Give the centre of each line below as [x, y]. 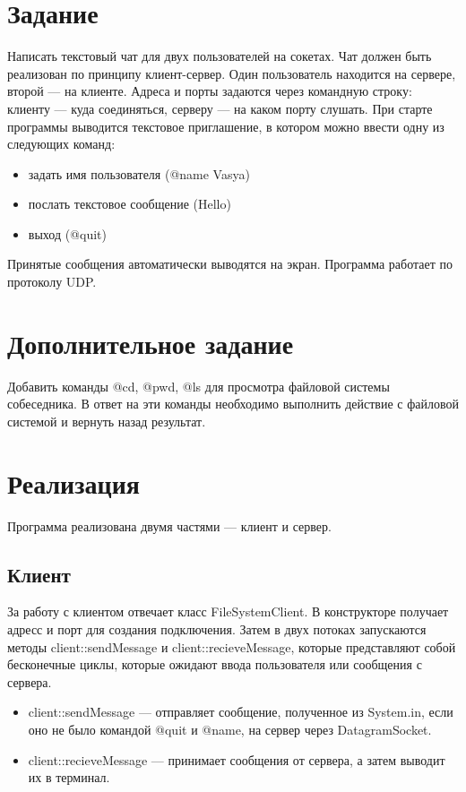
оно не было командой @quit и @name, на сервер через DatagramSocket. [230, 730]
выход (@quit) [67, 233]
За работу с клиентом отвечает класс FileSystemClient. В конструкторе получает [228, 611]
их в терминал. [69, 777]
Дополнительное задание [151, 343]
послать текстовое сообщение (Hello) [129, 204]
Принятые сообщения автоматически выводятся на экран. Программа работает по [230, 264]
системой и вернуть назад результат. [107, 421]
